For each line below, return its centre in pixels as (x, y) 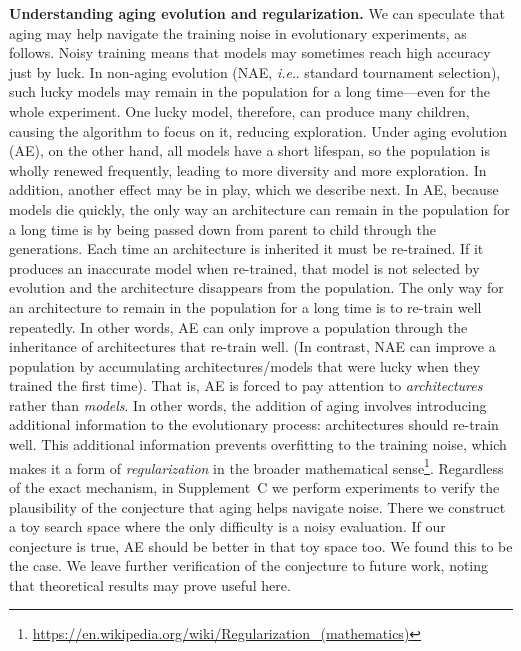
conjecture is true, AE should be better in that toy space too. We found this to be (261, 545)
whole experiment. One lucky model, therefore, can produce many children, (239, 110)
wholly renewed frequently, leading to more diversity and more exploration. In (248, 169)
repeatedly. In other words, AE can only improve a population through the (238, 326)
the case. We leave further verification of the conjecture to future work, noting (249, 565)
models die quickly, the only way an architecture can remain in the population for (259, 208)
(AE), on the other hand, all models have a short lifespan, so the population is (249, 150)
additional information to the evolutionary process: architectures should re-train (254, 424)
